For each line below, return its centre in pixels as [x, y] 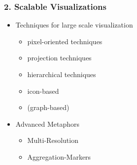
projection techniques [59, 58]
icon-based [43, 91]
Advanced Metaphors [48, 124]
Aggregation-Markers [59, 156]
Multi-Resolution [53, 140]
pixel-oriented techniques [65, 41]
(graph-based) [48, 107]
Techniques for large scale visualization [74, 25]
